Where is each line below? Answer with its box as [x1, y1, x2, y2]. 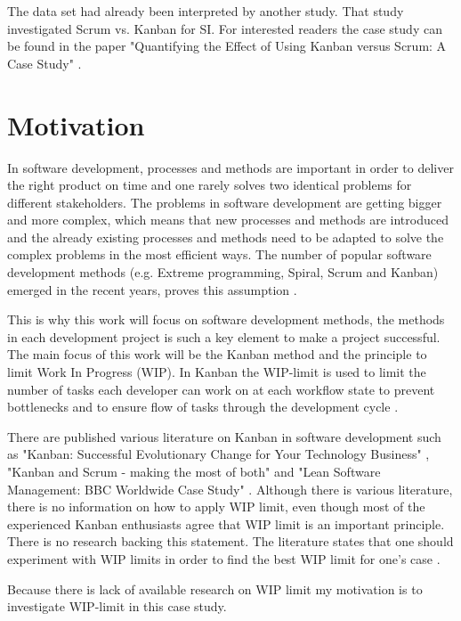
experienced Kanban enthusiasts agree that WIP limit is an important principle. [7, 514, 445, 533]
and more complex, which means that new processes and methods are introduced [7, 210, 449, 229]
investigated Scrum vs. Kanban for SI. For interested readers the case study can [7, 19, 442, 37]
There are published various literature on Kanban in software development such [7, 427, 441, 445]
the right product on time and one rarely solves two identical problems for [7, 176, 412, 194]
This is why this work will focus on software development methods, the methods [7, 310, 445, 329]
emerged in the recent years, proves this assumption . [7, 280, 297, 298]
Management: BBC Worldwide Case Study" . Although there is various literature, [7, 479, 453, 498]
